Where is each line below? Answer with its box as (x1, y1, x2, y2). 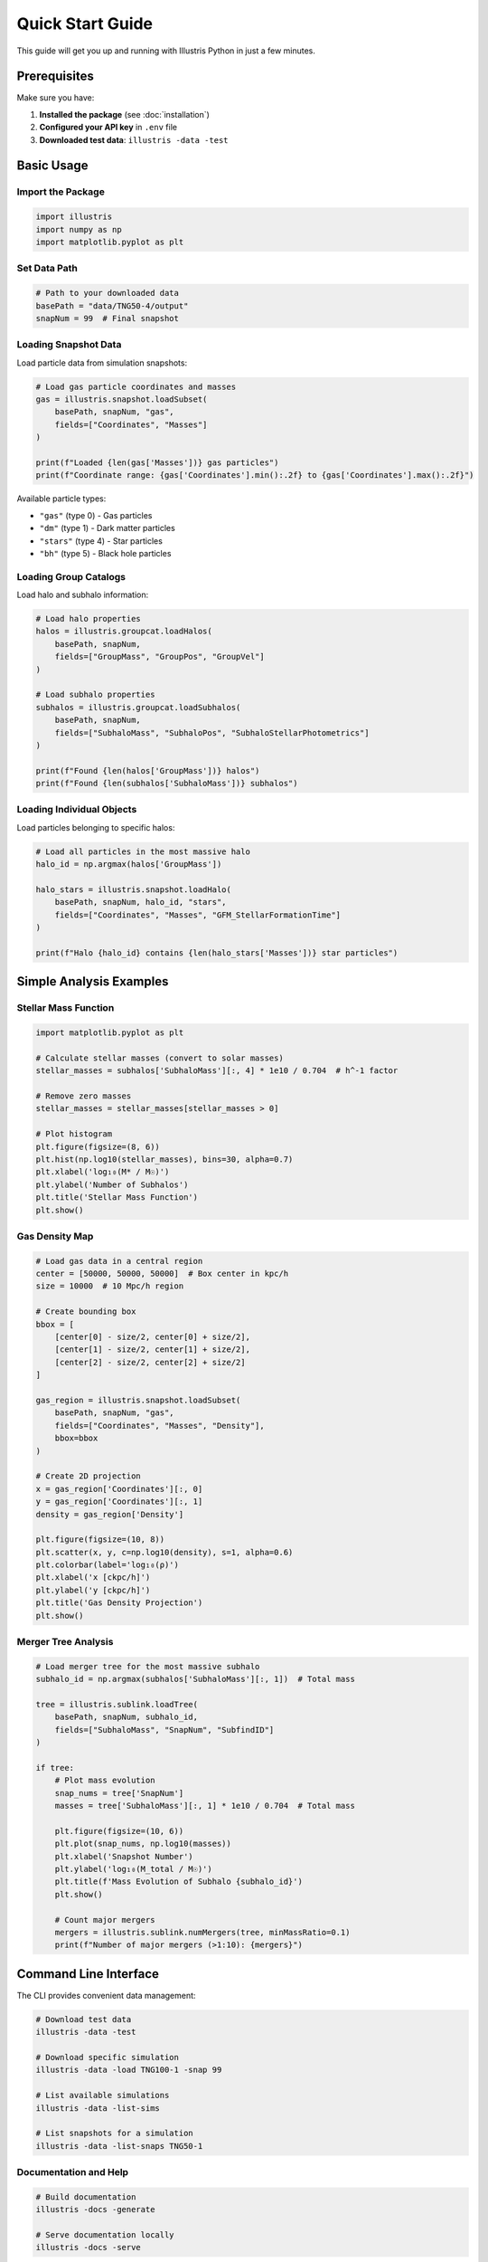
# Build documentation (35, 2191, 136, 2202)
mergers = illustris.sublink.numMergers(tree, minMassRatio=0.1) (54, 1927, 351, 1937)
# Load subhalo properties (35, 689, 155, 700)
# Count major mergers (54, 1915, 155, 1925)
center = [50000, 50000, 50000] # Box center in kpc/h (35, 1269, 289, 1279)
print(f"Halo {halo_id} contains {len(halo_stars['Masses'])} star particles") (35, 947, 399, 958)
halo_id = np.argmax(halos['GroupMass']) (35, 860, 222, 870)
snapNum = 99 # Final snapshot (35, 313, 180, 323)
